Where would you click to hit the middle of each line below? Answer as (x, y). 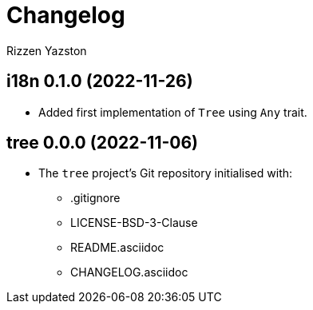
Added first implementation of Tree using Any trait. (173, 112)
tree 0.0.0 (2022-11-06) (102, 143)
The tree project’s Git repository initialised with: (166, 173)
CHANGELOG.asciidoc (129, 272)
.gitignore (95, 198)
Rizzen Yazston (47, 50)
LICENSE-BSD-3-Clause (134, 223)
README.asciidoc (117, 248)
